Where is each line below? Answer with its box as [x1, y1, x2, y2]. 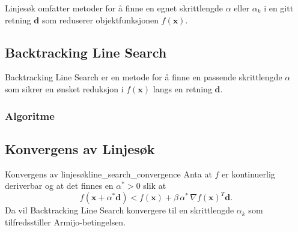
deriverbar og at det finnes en [5, 179, 114, 192]
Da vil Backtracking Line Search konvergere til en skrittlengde [5, 204, 234, 216]
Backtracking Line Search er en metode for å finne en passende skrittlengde [5, 71, 282, 83]
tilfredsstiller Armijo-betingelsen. [5, 215, 126, 228]
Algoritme [5, 108, 55, 123]
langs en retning [153, 82, 212, 95]
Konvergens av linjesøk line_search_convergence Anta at [5, 167, 212, 180]
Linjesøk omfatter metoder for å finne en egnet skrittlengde [5, 2, 223, 14]
